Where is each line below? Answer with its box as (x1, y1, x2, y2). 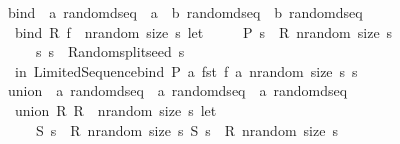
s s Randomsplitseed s (35, 41, 185, 62)
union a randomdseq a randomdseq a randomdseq (7, 80, 348, 101)
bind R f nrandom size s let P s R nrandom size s (14, 21, 393, 42)
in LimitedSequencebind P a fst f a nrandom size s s (14, 60, 358, 81)
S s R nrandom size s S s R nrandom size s (35, 119, 338, 140)
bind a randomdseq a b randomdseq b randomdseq (7, 2, 363, 22)
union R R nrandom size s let (14, 99, 217, 120)
